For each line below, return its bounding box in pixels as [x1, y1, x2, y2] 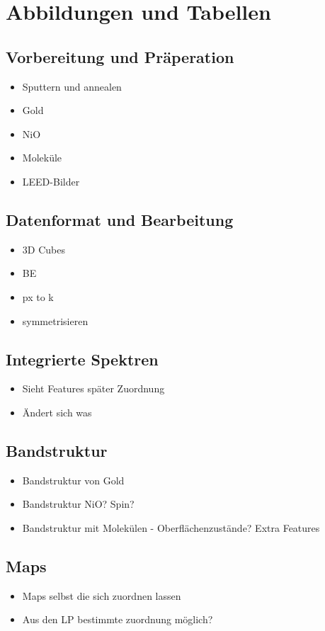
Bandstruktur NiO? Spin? [22, 496, 135, 511]
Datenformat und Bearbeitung [6, 208, 234, 230]
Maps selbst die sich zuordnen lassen [22, 588, 181, 603]
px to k [22, 289, 54, 304]
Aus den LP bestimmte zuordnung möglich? [22, 612, 213, 627]
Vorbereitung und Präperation [6, 45, 234, 67]
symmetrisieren [22, 313, 89, 328]
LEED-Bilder [22, 174, 80, 188]
